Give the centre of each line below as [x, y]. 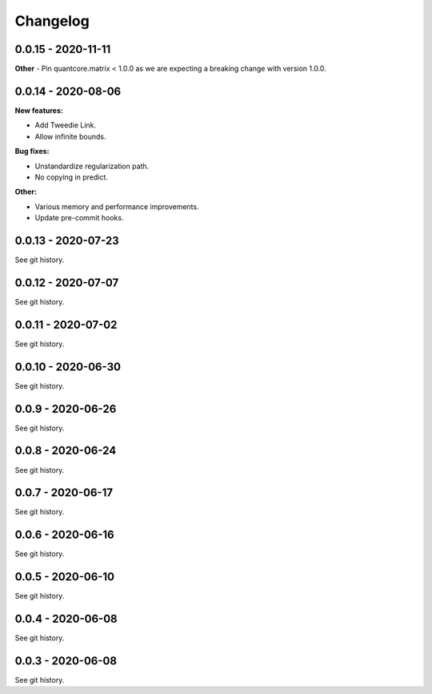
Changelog [52, 21]
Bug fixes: [32, 151]
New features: [39, 110]
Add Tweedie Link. [65, 125]
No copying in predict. [71, 177]
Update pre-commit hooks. [79, 218]
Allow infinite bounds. [70, 136]
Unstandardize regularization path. [92, 166]
